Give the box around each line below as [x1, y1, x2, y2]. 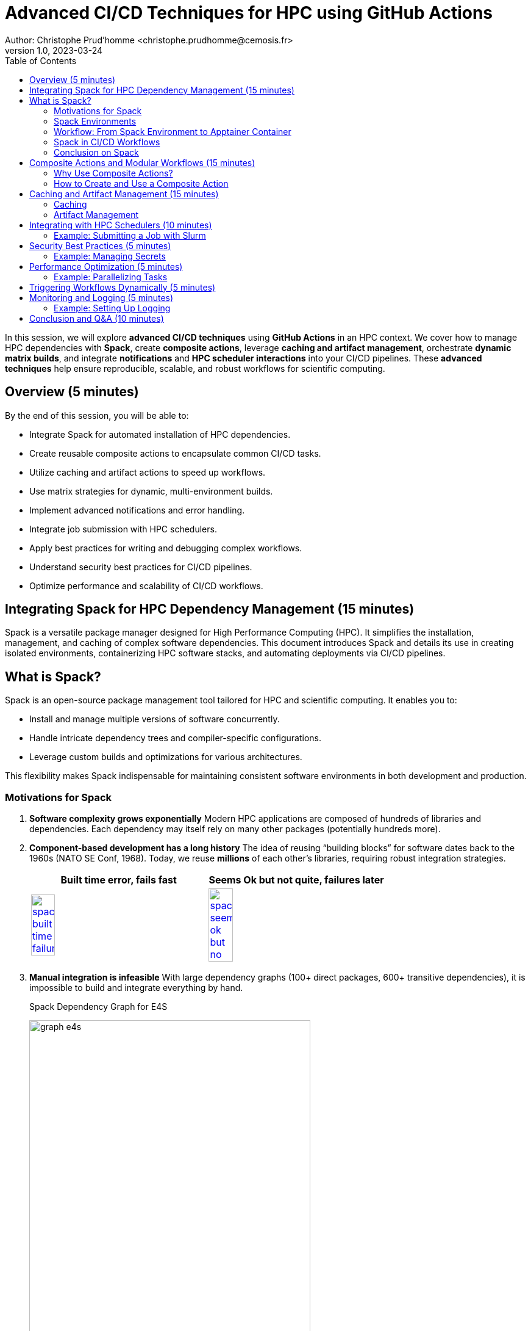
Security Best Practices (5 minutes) [29, 240, 171, 251]
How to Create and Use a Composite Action [54, 178, 229, 189]
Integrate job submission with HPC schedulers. [29, 523, 217, 534]
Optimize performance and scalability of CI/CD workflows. [29, 580, 263, 591]
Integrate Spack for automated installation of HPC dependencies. [29, 429, 291, 440]
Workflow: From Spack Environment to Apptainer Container [54, 126, 291, 137]
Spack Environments [54, 115, 137, 126]
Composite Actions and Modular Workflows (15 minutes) [29, 157, 255, 168]
